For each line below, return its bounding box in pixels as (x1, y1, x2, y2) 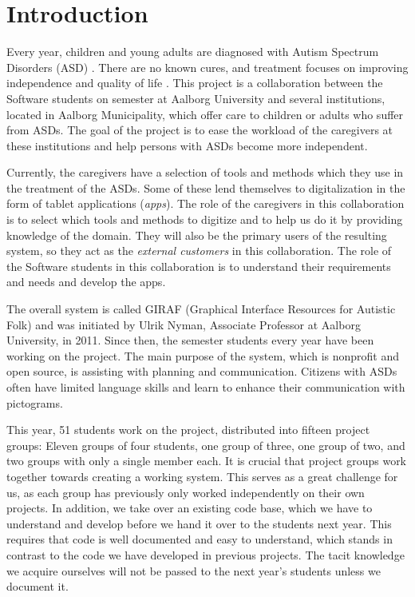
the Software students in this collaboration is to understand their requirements (6, 257, 391, 274)
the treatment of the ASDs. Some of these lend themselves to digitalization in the (6, 179, 405, 196)
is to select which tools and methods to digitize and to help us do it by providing (6, 211, 403, 228)
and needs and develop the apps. (6, 273, 166, 290)
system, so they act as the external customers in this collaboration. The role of (6, 242, 392, 259)
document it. (6, 578, 69, 595)
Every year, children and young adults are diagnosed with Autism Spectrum (6, 43, 379, 60)
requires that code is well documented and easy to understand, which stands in (6, 531, 393, 547)
